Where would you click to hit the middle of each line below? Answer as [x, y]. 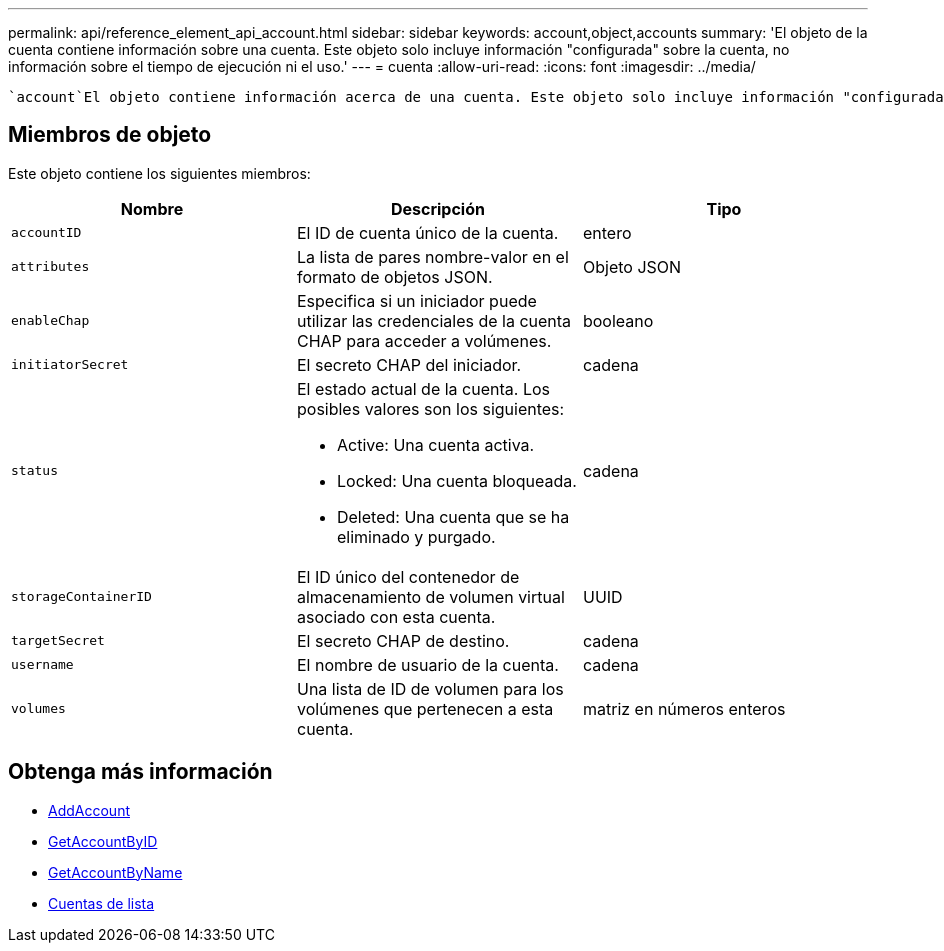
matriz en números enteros [684, 708]
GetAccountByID [103, 841]
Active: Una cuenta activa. [435, 444]
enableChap [50, 321]
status [34, 471]
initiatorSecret [70, 365]
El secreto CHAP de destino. [403, 640]
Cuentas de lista [101, 903]
